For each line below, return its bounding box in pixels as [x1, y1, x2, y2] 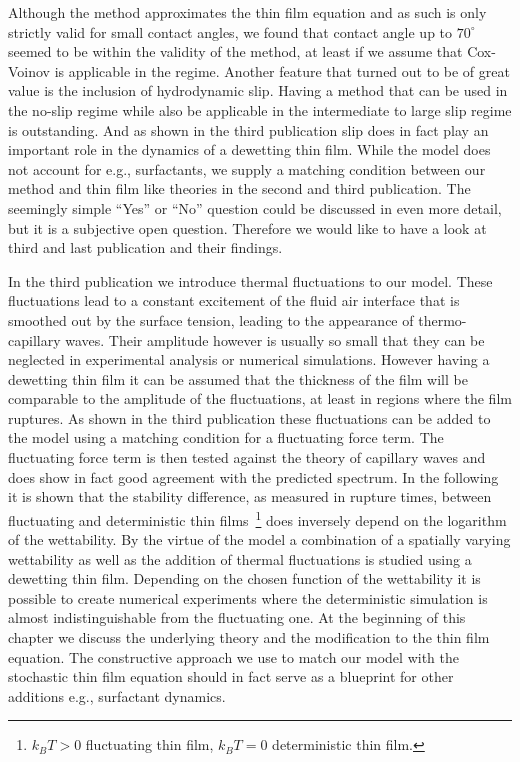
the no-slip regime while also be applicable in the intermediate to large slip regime [8, 99, 512, 120]
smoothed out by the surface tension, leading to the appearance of [8, 309, 414, 330]
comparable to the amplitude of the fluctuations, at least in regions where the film [8, 388, 512, 409]
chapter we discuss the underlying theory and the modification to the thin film [8, 627, 490, 648]
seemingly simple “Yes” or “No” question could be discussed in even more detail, [8, 197, 502, 218]
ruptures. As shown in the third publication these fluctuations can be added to [8, 407, 491, 428]
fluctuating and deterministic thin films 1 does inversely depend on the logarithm [8, 506, 507, 530]
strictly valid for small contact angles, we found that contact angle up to [8, 21, 453, 42]
